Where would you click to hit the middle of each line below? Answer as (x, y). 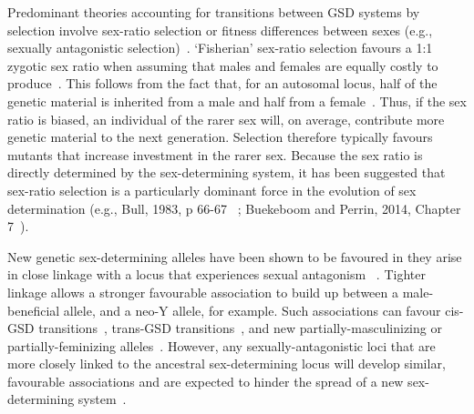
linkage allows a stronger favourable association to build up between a (203, 292)
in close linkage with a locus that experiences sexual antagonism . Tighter (216, 274)
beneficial (34, 310)
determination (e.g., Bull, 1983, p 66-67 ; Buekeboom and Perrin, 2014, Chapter (234, 208)
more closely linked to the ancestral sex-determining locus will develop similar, (227, 364)
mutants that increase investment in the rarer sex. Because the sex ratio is (215, 154)
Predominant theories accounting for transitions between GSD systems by (214, 12)
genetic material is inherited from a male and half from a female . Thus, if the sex (237, 101)
